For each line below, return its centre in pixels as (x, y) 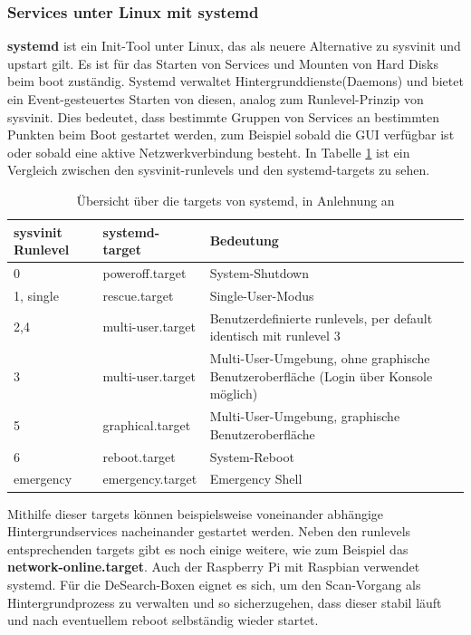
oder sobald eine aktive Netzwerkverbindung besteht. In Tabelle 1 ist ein (209, 152)
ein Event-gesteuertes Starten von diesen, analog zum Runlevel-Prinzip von (216, 99)
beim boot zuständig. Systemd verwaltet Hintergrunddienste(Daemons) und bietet (235, 81)
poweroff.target (144, 273)
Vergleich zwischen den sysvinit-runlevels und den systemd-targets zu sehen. (219, 170)
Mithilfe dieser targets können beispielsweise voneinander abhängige (196, 513)
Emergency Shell (256, 479)
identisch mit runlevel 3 (275, 336)
